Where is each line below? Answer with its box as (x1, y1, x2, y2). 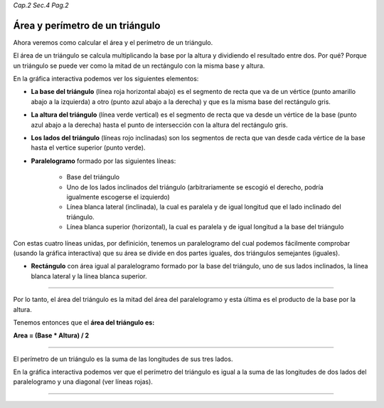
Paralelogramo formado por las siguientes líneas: (31, 157, 176, 165)
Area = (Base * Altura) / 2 (13, 331, 89, 340)
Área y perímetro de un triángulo (13, 19, 161, 31)
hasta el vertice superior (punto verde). (31, 143, 146, 152)
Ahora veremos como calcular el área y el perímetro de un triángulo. (13, 38, 213, 46)
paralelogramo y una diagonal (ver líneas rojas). (13, 377, 153, 386)
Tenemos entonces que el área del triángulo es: (13, 318, 155, 327)
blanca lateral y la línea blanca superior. (31, 271, 147, 281)
